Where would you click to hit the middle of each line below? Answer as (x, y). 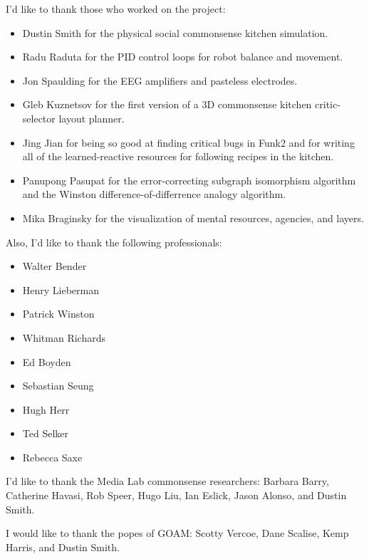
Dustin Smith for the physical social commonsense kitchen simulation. (175, 32)
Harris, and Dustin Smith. (63, 547)
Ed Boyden (47, 361)
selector (39, 118)
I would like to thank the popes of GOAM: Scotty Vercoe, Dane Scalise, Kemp (177, 533)
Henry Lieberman (61, 289)
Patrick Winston (58, 314)
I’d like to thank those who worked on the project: (116, 9)
